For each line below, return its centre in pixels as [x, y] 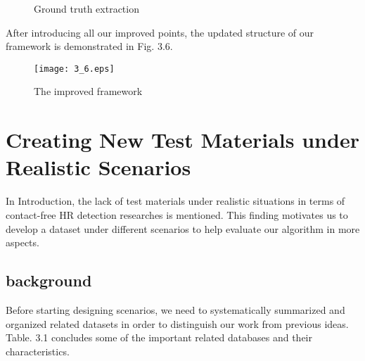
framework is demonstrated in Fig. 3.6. [89, 46]
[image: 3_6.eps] [74, 69]
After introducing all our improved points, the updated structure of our [160, 32]
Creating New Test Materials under [182, 140]
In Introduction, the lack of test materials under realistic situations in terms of [175, 201]
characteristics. [38, 351]
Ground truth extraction [87, 8]
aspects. [23, 242]
